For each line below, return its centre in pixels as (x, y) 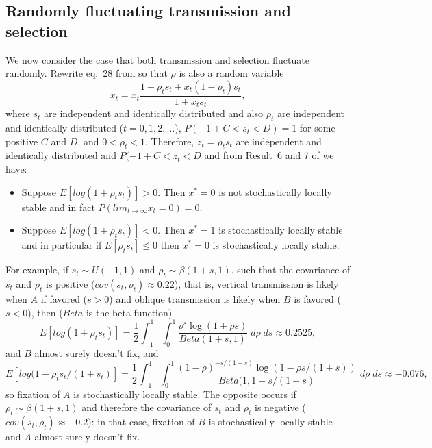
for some (317, 128)
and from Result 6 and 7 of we (269, 155)
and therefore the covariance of (147, 407)
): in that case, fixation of (141, 422)
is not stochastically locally (275, 191)
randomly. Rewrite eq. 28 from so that (87, 73)
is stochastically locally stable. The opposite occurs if (185, 394)
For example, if (37, 270)
